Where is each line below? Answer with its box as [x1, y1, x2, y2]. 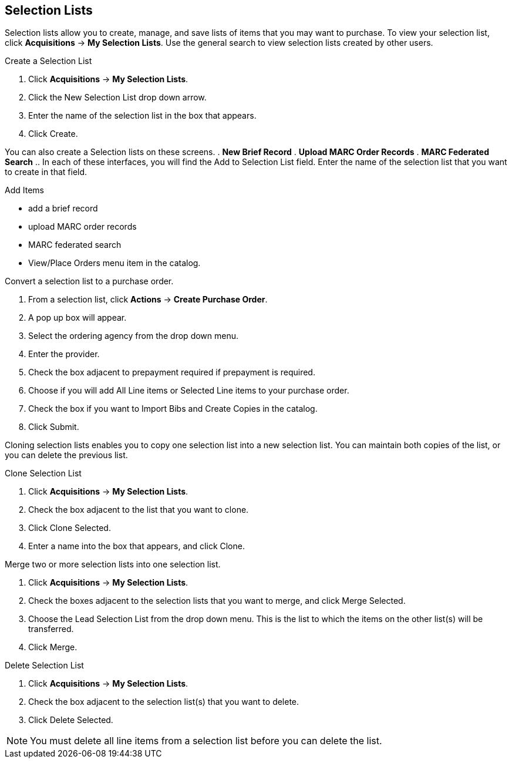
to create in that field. [5, 167, 87, 177]
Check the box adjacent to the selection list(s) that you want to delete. [28, 697, 299, 707]
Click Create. [28, 129, 78, 139]
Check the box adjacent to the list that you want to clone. [28, 505, 249, 515]
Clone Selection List [5, 468, 82, 479]
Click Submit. [28, 422, 79, 432]
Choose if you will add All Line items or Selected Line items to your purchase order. [28, 385, 349, 396]
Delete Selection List [5, 660, 84, 671]
